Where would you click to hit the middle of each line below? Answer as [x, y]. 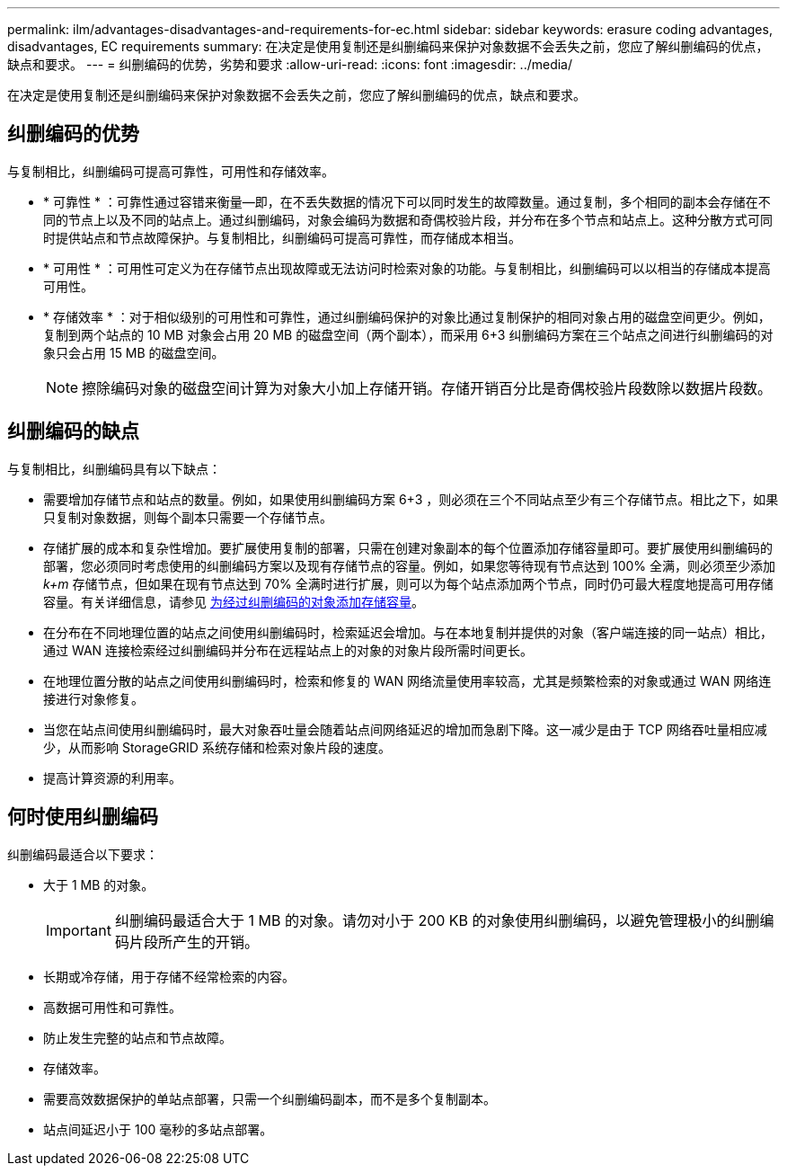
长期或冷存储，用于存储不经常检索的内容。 [169, 976]
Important [79, 930]
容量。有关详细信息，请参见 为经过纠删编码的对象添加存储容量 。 [234, 601]
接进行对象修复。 [93, 698]
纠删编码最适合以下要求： [83, 854]
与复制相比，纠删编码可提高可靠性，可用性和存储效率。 [171, 171]
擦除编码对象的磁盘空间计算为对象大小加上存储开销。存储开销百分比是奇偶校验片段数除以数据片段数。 [427, 388]
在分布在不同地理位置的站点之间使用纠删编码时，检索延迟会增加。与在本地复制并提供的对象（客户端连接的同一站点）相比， [408, 632]
